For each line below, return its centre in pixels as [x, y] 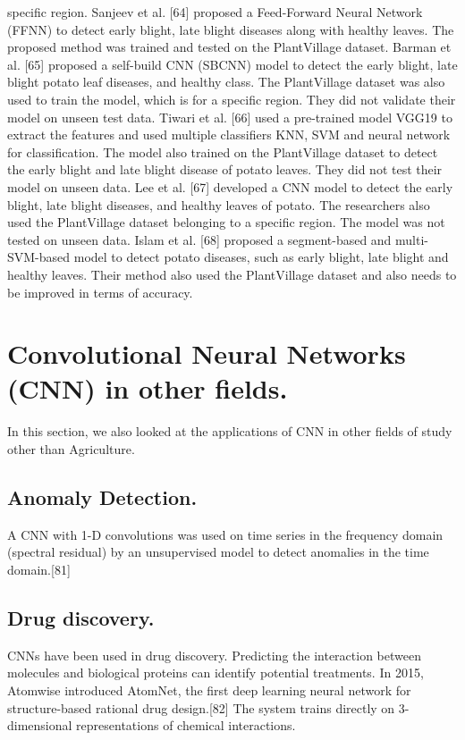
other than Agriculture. [71, 449]
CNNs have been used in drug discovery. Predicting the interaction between [214, 655]
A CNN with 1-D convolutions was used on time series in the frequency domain [225, 534]
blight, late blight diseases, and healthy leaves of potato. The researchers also [219, 204]
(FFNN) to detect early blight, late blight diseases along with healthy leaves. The [231, 29]
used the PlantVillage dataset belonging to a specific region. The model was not [226, 222]
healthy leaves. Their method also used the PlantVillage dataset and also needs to [232, 274]
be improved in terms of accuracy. [100, 292]
